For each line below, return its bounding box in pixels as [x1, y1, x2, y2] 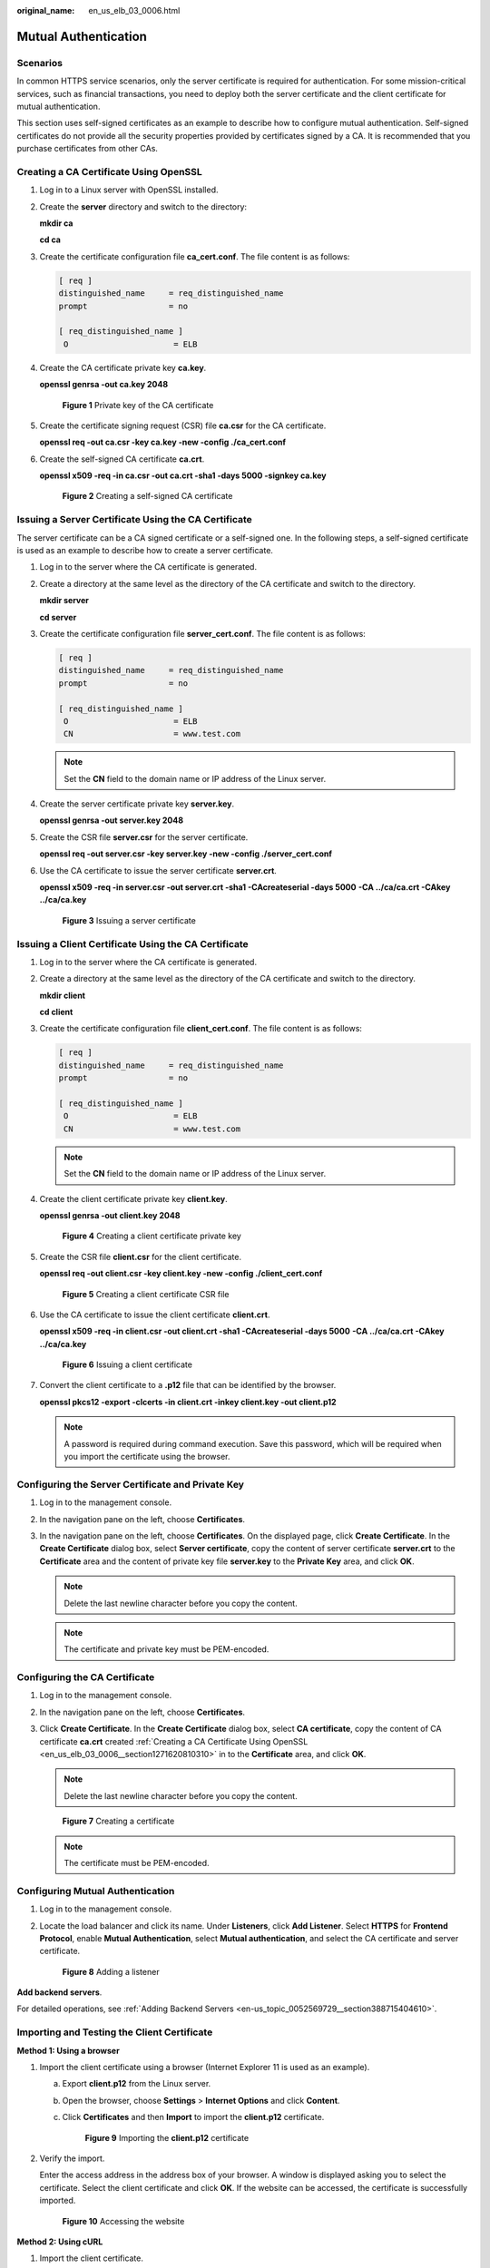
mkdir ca [39, 218, 73, 229]
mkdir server [39, 595, 90, 606]
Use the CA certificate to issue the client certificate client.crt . [39, 1309, 270, 1320]
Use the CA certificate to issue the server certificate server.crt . [39, 865, 277, 875]
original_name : [16, 5, 75, 15]
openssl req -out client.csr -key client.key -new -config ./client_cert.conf [39, 1268, 323, 1279]
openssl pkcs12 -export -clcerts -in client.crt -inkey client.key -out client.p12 [39, 1396, 337, 1407]
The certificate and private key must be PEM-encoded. [64, 1644, 269, 1655]
